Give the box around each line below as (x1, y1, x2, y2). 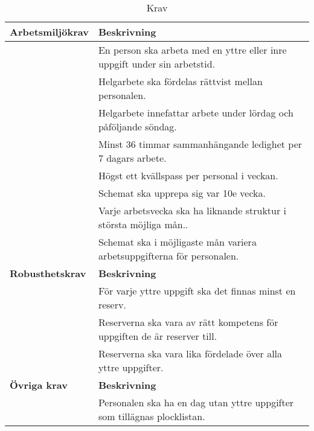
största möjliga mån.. (98, 217, 188, 231)
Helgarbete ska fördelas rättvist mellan (98, 74, 263, 88)
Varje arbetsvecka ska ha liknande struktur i (98, 203, 287, 217)
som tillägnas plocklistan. (98, 409, 205, 423)
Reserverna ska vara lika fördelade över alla (98, 346, 283, 360)
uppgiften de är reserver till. (98, 329, 217, 343)
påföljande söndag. (98, 120, 177, 133)
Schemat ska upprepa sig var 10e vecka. (98, 186, 266, 200)
